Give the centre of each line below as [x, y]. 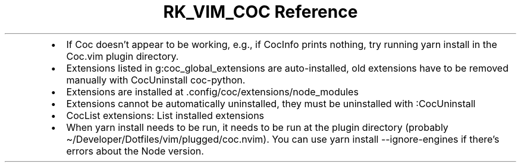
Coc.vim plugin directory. [123, 56]
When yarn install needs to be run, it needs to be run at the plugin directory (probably [257, 127]
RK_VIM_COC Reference [260, 12]
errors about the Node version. [135, 151]
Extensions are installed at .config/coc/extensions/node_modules [212, 91]
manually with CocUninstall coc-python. [156, 80]
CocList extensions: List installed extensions [165, 115]
